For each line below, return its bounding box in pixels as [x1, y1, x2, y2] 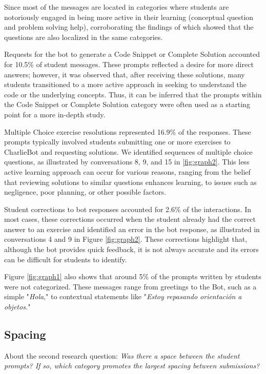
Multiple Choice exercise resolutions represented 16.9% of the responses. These [4, 126, 251, 137]
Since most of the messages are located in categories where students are [4, 2, 229, 12]
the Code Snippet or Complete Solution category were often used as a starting [4, 99, 250, 110]
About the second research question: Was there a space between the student [4, 350, 240, 361]
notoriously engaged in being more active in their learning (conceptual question [4, 11, 254, 22]
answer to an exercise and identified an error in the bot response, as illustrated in [4, 223, 260, 234]
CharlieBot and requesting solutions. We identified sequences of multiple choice [4, 146, 253, 157]
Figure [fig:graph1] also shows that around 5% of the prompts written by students [4, 271, 261, 282]
